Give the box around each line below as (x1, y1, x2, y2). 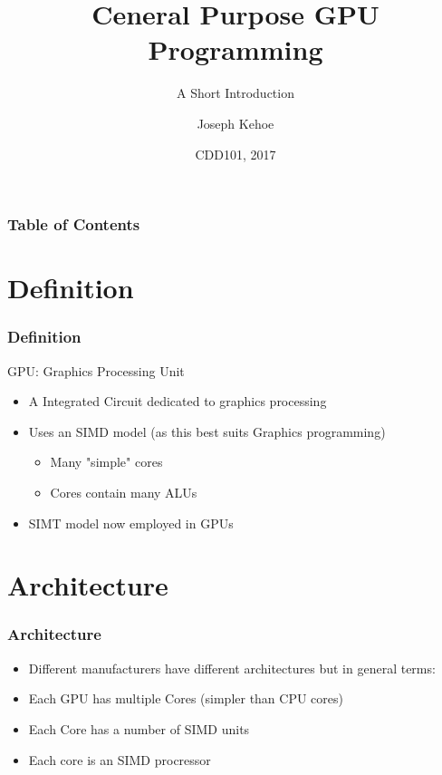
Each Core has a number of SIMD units (28, 719, 250, 738)
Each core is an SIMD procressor (28, 750, 211, 769)
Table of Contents (7, 213, 140, 236)
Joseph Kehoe (197, 113, 274, 132)
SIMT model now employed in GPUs (28, 513, 234, 532)
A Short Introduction (176, 83, 294, 102)
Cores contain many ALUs (50, 482, 197, 501)
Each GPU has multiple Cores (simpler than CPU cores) (28, 689, 343, 708)
